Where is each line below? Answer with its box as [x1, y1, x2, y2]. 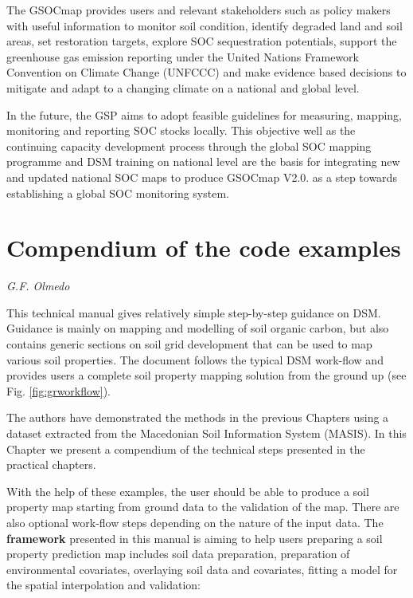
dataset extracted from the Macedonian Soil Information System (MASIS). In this [6, 425, 407, 441]
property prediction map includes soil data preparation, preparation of [6, 545, 350, 562]
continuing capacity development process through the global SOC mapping [6, 137, 372, 154]
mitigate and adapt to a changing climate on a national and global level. [6, 79, 360, 96]
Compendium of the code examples [6, 231, 401, 264]
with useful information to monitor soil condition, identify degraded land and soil [6, 17, 403, 33]
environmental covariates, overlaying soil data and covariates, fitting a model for [6, 561, 398, 577]
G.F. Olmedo [6, 277, 70, 294]
